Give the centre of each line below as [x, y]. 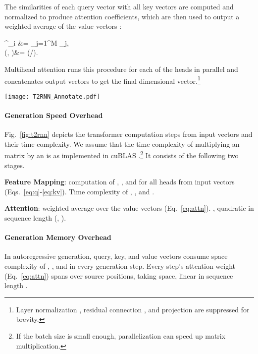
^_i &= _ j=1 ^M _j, [37, 42]
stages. [15, 165]
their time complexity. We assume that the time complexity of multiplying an [122, 144]
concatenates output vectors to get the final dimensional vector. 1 [103, 80]
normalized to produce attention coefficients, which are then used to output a [122, 16]
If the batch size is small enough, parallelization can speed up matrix [121, 336]
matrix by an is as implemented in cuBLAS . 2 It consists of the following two [122, 155]
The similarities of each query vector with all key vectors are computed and [119, 6]
